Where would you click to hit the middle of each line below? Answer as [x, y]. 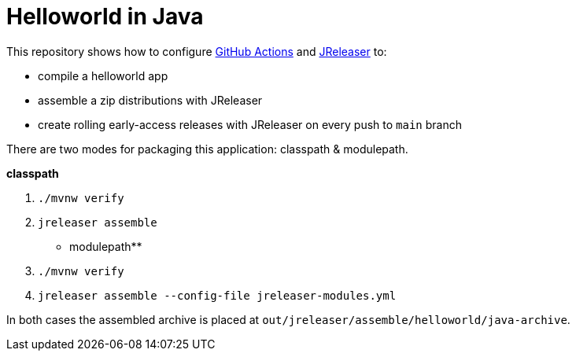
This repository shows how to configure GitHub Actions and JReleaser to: [197, 51]
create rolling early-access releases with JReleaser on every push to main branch [250, 124]
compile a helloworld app [103, 75]
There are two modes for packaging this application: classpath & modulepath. [207, 149]
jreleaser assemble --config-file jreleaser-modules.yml [217, 295]
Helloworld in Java [105, 17]
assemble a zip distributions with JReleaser [150, 100]
